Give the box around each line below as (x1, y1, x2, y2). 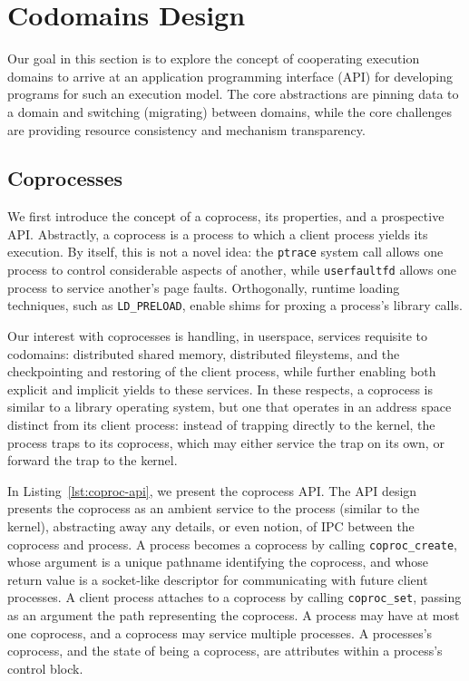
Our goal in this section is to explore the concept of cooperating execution (7, 49, 420, 68)
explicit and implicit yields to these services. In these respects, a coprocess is (7, 379, 434, 398)
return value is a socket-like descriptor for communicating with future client (7, 569, 428, 589)
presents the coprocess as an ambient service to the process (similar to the (7, 499, 420, 518)
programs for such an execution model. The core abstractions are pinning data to (7, 84, 459, 103)
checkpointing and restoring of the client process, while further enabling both (7, 362, 436, 381)
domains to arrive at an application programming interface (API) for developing (7, 66, 453, 85)
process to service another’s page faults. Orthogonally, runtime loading (7, 277, 400, 297)
